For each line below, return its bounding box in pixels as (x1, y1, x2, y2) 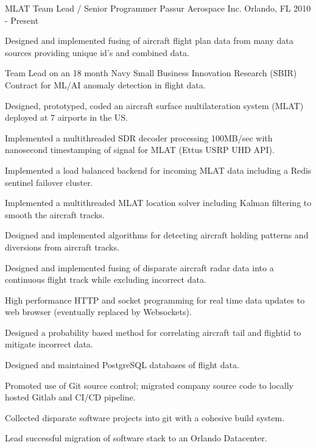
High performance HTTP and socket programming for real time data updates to (5, 293, 305, 306)
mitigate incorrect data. (5, 338, 93, 350)
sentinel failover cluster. (5, 176, 93, 188)
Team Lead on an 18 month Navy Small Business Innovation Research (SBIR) (5, 66, 297, 79)
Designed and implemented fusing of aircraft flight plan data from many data (5, 34, 293, 47)
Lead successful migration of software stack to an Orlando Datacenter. (5, 432, 267, 444)
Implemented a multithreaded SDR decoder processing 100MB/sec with (5, 131, 273, 144)
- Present (5, 13, 39, 26)
